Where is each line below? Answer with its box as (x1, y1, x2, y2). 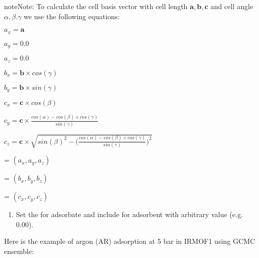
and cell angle (211, 1, 253, 11)
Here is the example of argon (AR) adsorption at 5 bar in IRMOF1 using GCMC (4, 236, 255, 246)
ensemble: (4, 246, 34, 256)
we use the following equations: (23, 11, 120, 21)
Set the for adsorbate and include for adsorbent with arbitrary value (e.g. (16, 209, 243, 220)
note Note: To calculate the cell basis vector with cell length (4, 1, 188, 11)
